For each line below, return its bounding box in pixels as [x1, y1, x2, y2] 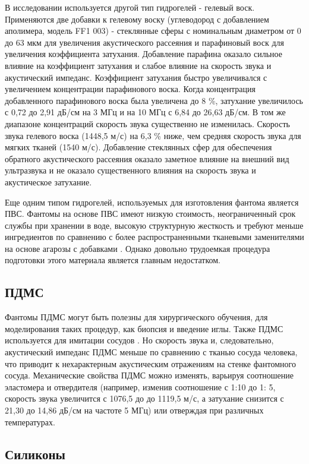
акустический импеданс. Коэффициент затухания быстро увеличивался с [5, 71, 267, 83]
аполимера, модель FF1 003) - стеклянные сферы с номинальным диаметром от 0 [5, 24, 301, 37]
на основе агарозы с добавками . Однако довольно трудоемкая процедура [5, 242, 270, 254]
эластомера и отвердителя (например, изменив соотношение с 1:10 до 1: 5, [5, 380, 276, 393]
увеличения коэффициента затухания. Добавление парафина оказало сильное [5, 48, 282, 60]
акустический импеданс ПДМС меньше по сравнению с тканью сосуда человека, [5, 346, 298, 358]
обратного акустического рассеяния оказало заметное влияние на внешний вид [5, 152, 289, 165]
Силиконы [5, 444, 65, 463]
